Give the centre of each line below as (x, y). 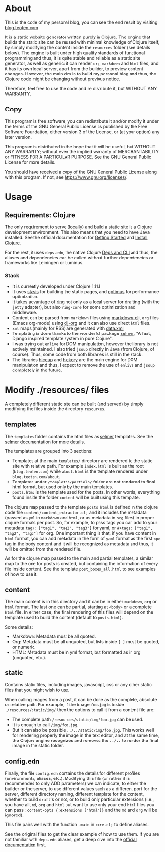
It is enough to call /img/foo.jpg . (45, 725)
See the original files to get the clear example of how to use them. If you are (82, 834)
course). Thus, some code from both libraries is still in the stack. (77, 354)
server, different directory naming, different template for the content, (75, 794)
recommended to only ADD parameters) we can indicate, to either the (76, 784)
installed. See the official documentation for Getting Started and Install (76, 237)
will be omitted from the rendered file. (43, 549)
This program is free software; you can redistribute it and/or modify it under (82, 121)
